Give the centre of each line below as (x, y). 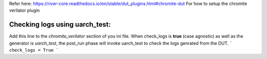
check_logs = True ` (34, 50)
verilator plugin (24, 10)
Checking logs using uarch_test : (60, 25)
